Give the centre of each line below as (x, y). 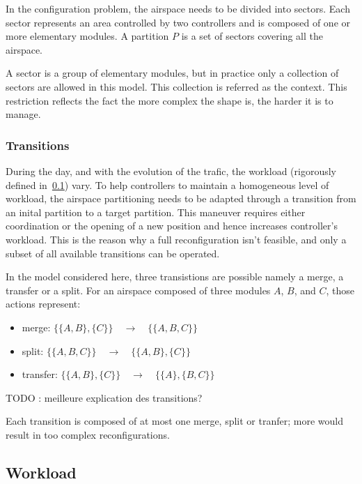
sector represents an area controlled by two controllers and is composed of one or (178, 22)
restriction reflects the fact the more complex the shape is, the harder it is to (170, 100)
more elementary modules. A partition (87, 36)
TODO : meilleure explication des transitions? (104, 397)
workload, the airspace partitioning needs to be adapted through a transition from (181, 198)
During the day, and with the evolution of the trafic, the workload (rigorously (171, 171)
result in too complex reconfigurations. (88, 434)
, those (340, 290)
